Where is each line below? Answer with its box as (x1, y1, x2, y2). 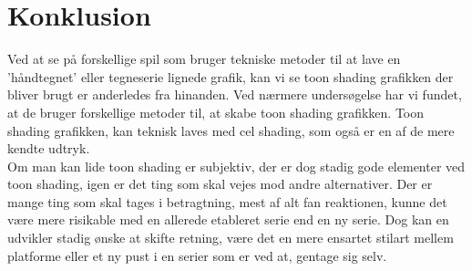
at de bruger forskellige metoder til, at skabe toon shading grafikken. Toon (7, 102, 425, 121)
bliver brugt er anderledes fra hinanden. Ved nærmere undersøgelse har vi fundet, (7, 85, 462, 104)
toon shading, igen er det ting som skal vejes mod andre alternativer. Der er (7, 174, 433, 193)
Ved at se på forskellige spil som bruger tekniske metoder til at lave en (7, 49, 401, 68)
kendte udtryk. (7, 139, 90, 158)
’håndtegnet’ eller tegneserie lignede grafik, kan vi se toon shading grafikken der (7, 67, 454, 86)
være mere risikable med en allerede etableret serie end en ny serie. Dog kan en (7, 210, 449, 229)
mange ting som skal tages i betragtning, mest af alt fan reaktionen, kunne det (7, 192, 447, 211)
